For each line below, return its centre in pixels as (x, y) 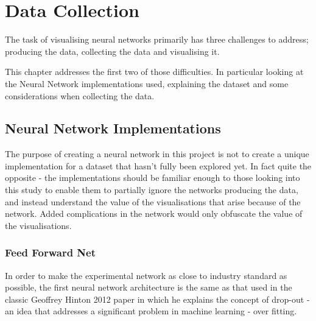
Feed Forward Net (51, 252)
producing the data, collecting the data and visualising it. (112, 51)
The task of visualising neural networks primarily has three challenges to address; (157, 39)
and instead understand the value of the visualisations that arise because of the (153, 201)
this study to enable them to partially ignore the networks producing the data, (152, 190)
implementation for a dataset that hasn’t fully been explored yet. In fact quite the (158, 165)
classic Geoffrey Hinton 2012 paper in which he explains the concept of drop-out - (157, 299)
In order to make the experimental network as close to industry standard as (146, 275)
